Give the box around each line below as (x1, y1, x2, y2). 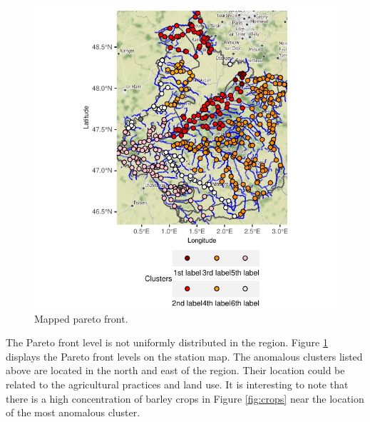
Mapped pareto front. (34, 311, 128, 326)
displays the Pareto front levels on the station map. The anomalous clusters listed (6, 348, 363, 363)
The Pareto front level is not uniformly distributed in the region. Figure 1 (6, 335, 328, 350)
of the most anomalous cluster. (6, 405, 140, 420)
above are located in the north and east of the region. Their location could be (6, 363, 345, 378)
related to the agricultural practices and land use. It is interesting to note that (6, 376, 349, 391)
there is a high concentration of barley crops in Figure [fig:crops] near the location (6, 391, 364, 406)
